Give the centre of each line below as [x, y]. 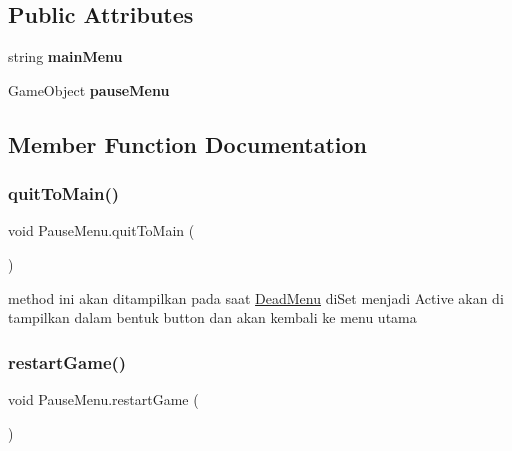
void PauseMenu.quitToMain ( [101, 230]
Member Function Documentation [188, 143]
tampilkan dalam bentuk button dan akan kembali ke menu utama [212, 317]
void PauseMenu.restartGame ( [103, 398]
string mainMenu [65, 56]
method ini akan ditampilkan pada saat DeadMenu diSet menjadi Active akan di [256, 297]
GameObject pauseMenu [89, 89]
